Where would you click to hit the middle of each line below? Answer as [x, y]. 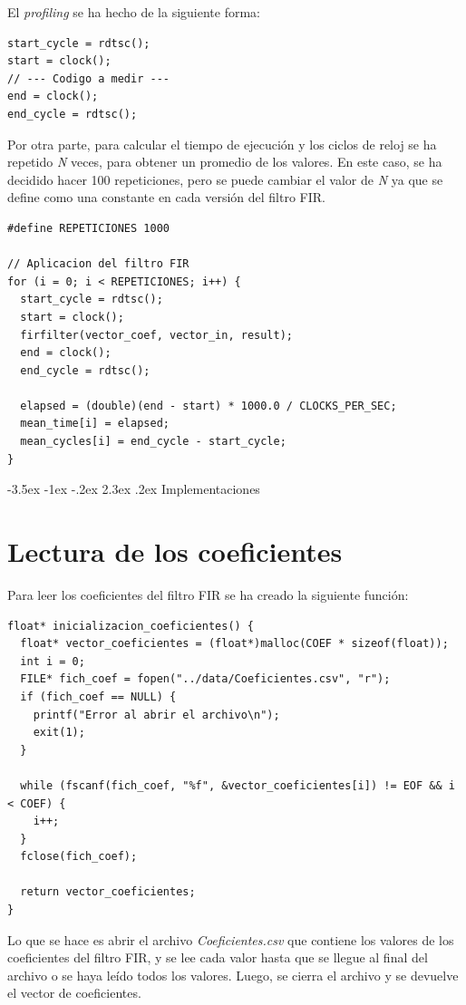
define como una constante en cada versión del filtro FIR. [166, 197]
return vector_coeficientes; [108, 892]
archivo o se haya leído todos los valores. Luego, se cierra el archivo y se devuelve [233, 975]
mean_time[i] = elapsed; [95, 424]
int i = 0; [53, 661]
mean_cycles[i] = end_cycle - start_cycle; [153, 442]
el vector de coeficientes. [74, 993]
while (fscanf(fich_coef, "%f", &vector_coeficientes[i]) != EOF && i [238, 785]
